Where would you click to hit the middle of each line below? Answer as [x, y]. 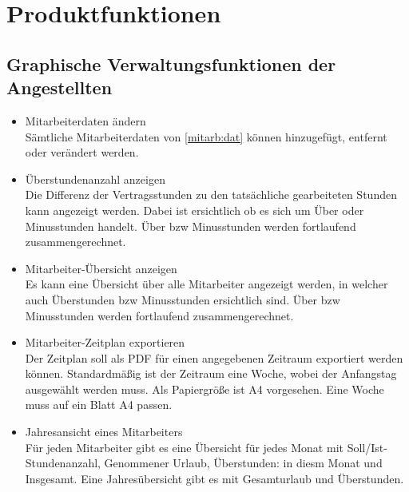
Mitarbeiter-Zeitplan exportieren [105, 342]
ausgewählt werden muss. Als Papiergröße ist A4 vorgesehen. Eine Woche [204, 389]
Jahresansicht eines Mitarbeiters [104, 432]
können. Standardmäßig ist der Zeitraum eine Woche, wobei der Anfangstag [211, 373]
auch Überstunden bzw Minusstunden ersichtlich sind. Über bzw [183, 299]
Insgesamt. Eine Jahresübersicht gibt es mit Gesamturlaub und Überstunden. [214, 478]
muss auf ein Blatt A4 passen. [99, 405]
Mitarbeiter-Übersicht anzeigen [101, 268]
